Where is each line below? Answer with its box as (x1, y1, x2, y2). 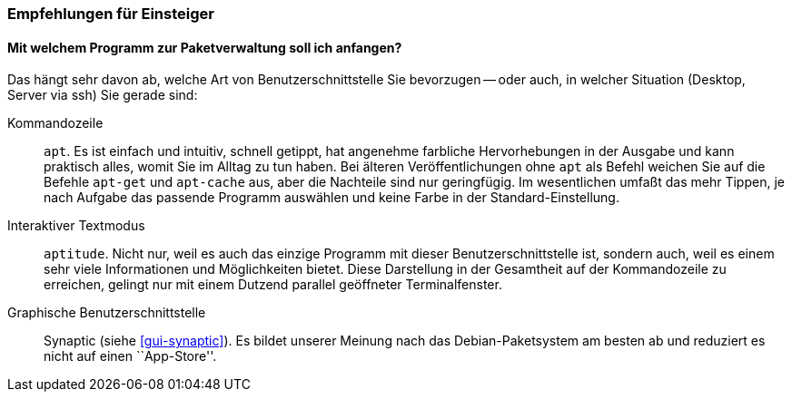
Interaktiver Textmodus (7, 218, 145, 234)
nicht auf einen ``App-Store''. (44, 348, 217, 365)
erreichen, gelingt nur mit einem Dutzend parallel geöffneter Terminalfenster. (44, 277, 502, 293)
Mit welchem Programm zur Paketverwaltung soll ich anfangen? (7, 39, 402, 55)
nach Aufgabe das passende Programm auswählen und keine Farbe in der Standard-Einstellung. (44, 190, 619, 206)
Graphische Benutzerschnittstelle (7, 305, 206, 321)
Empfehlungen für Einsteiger (7, 5, 214, 23)
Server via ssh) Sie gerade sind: (7, 87, 198, 103)
